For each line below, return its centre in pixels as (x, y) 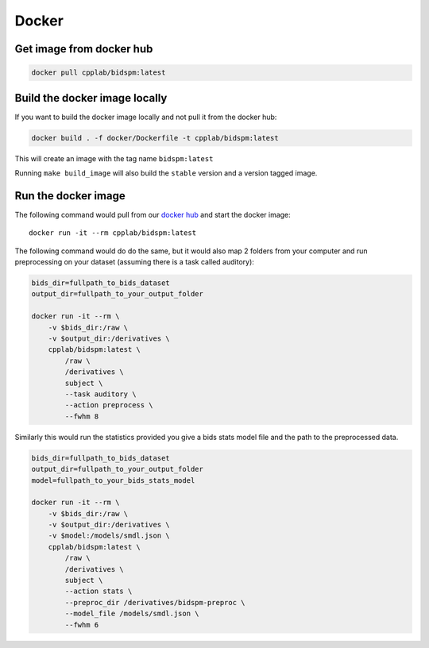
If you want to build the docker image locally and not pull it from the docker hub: (146, 117)
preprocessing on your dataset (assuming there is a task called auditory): (134, 262)
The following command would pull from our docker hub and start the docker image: (153, 214)
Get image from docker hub (84, 49)
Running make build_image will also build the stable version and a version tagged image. (166, 173)
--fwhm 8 (82, 416)
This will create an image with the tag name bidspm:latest (114, 158)
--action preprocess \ (109, 405)
